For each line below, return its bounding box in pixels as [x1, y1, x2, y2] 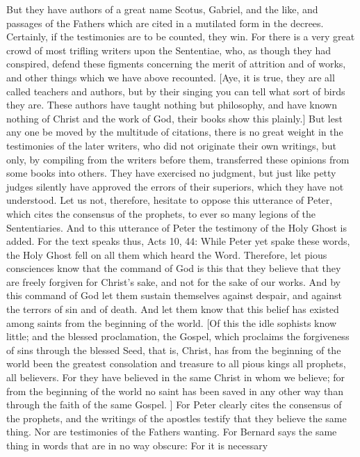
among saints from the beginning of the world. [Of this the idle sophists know [6, 315, 337, 330]
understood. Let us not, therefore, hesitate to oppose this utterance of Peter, [6, 193, 333, 207]
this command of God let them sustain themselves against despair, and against [6, 288, 342, 303]
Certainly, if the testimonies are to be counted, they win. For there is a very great [6, 29, 355, 44]
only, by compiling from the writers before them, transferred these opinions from [6, 152, 350, 166]
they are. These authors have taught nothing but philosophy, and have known [6, 97, 337, 112]
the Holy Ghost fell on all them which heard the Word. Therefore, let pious [6, 247, 327, 262]
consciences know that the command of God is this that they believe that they [6, 261, 341, 275]
